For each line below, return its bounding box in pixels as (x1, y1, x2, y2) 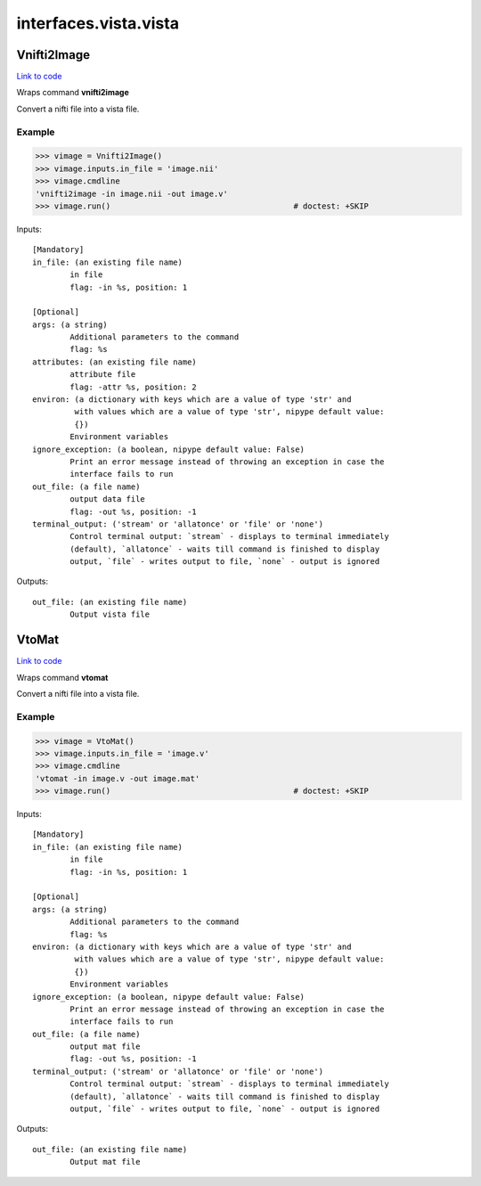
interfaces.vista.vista (16, 13, 180, 33)
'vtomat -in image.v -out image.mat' (35, 773, 200, 783)
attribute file (69, 370, 136, 380)
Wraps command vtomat (16, 672, 109, 683)
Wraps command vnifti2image (16, 87, 129, 98)
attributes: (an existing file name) (32, 356, 198, 367)
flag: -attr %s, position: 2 (69, 381, 198, 392)
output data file (69, 495, 146, 504)
